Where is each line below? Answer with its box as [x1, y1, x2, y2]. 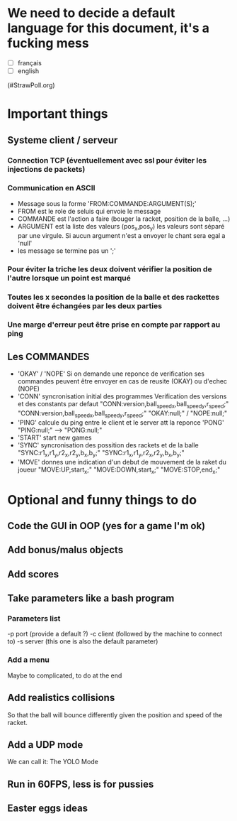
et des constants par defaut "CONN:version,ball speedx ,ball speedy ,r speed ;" [17, 400, 229, 410]
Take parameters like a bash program [7, 592, 175, 604]
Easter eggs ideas [7, 803, 88, 815]
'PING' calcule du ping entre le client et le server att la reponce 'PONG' [17, 418, 224, 427]
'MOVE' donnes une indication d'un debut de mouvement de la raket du [17, 457, 226, 466]
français [17, 58, 42, 67]
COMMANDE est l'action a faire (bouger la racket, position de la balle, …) [17, 214, 231, 223]
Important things [7, 106, 108, 122]
